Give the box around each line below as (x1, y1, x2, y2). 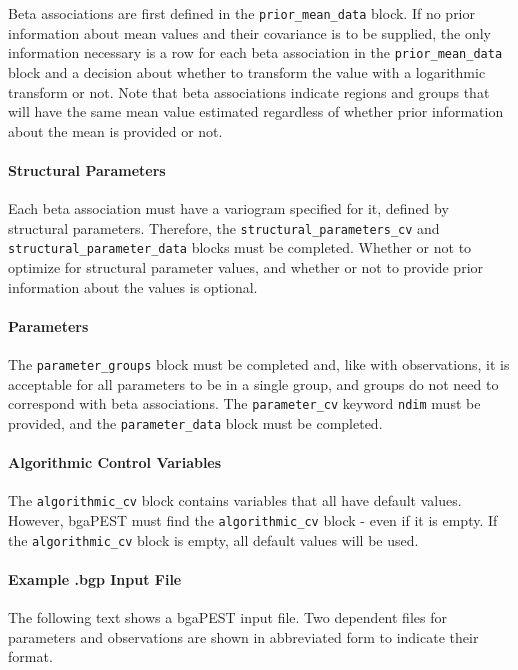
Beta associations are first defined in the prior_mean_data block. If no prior (8, 3, 476, 23)
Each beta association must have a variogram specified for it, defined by (8, 198, 449, 219)
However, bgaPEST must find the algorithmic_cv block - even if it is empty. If (8, 509, 498, 530)
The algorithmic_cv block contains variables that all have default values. (8, 490, 462, 511)
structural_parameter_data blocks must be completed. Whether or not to (8, 237, 472, 258)
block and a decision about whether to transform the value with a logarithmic (8, 61, 486, 82)
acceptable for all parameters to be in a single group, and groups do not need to (8, 373, 499, 394)
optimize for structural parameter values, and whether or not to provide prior (8, 256, 484, 277)
